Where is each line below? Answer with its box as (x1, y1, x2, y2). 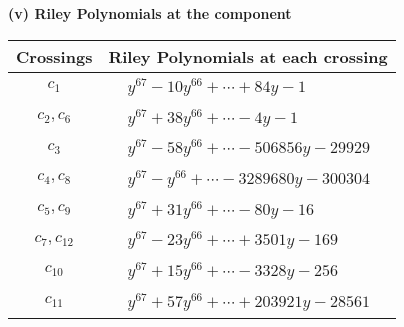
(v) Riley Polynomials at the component (8, 3, 292, 23)
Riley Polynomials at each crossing (108, 44, 388, 68)
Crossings (16, 44, 93, 68)
